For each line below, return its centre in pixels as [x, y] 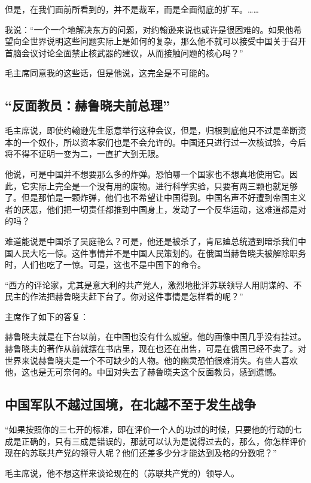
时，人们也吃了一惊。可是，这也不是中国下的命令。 [105, 265]
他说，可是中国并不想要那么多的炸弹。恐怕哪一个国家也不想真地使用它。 [147, 173]
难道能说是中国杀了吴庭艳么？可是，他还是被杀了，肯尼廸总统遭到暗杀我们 [151, 241]
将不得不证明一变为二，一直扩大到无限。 [84, 154]
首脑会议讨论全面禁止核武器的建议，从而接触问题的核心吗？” [124, 52]
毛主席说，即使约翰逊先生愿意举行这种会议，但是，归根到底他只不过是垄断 [151, 130]
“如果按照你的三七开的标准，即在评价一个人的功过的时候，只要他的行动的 [149, 429]
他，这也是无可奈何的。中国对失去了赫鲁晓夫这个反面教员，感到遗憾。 [143, 372]
